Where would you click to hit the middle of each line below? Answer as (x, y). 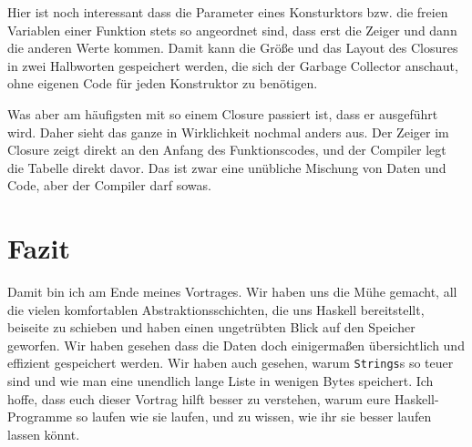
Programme (40, 417)
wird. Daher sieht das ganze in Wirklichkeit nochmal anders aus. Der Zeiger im (228, 132)
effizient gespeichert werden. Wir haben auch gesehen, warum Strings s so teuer (231, 363)
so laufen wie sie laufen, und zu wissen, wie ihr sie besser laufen (254, 417)
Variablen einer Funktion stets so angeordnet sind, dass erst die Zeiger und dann (232, 30)
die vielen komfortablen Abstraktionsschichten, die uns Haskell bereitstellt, (216, 309)
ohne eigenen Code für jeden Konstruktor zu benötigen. (163, 83)
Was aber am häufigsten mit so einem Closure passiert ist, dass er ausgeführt (223, 113)
